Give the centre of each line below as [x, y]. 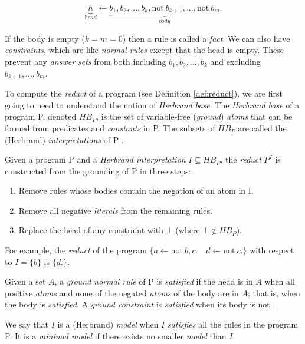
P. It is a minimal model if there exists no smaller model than [116, 335]
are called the [262, 128]
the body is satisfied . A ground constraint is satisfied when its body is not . [140, 304]
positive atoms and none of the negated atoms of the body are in [122, 292]
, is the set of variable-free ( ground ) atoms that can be [194, 116]
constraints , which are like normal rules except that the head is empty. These [144, 50]
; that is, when [274, 292]
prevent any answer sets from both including [86, 62]
